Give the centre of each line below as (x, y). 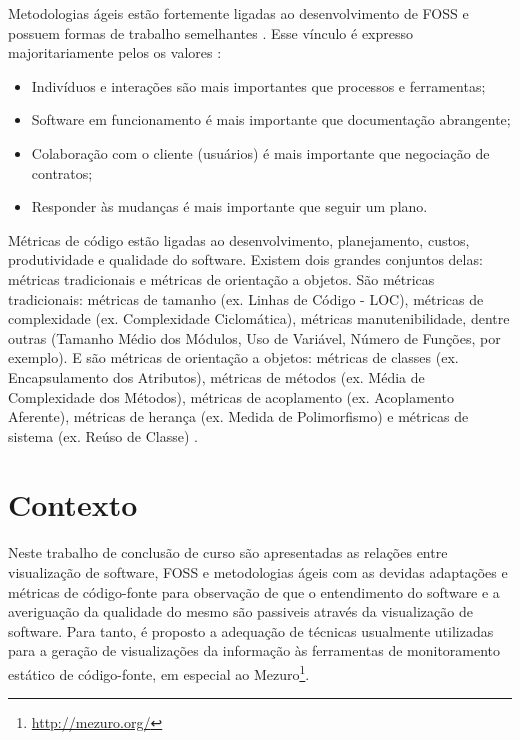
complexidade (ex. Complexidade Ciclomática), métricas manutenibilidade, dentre (259, 318)
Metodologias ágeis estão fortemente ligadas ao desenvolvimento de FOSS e (238, 13)
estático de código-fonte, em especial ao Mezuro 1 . (159, 672)
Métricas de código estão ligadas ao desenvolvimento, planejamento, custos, (239, 239)
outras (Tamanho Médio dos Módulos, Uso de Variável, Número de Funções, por (254, 337)
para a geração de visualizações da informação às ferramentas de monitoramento (254, 650)
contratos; (62, 172)
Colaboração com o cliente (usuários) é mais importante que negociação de (260, 152)
